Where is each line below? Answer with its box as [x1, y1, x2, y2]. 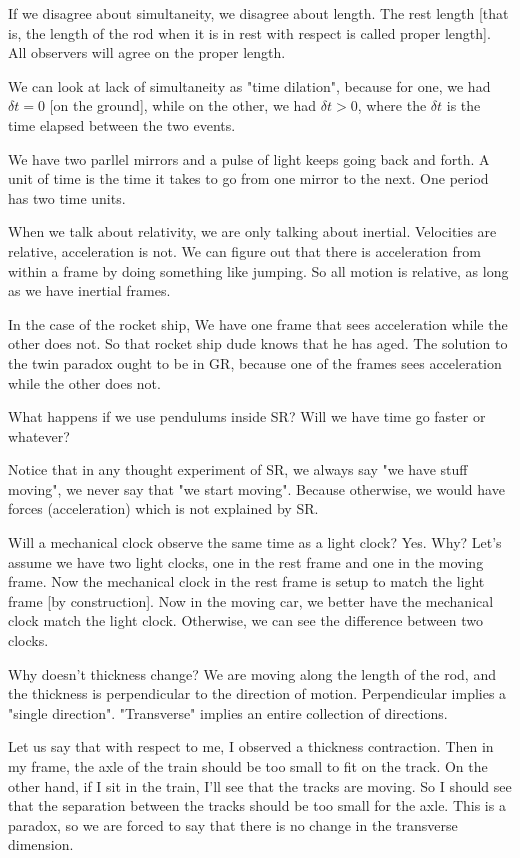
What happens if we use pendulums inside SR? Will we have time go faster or [8, 406, 486, 427]
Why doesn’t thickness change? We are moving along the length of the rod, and [8, 663, 496, 684]
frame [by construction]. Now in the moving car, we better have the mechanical [8, 590, 494, 611]
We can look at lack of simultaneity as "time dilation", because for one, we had [8, 75, 491, 96]
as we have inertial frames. [8, 280, 171, 301]
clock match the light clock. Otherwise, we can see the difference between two [8, 610, 483, 631]
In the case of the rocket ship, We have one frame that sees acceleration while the [8, 313, 508, 334]
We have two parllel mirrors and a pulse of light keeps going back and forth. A [8, 148, 490, 169]
